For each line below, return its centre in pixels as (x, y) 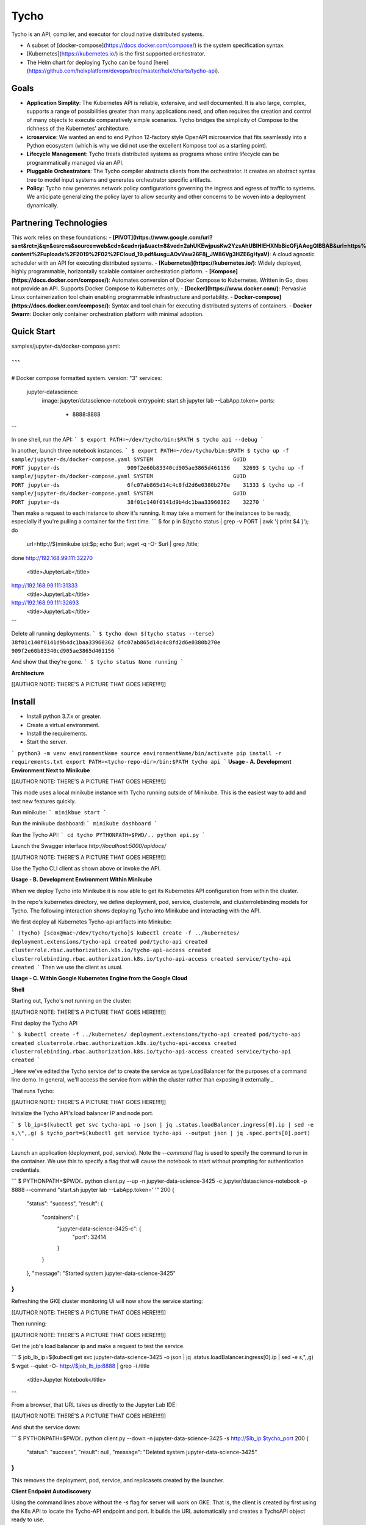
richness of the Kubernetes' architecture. (78, 129)
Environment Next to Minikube (51, 770)
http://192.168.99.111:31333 (45, 586)
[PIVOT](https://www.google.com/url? (163, 237)
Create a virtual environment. (63, 725)
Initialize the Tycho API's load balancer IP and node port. (82, 1113)
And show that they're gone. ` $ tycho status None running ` (98, 662)
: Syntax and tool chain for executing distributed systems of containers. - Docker (210, 306)
